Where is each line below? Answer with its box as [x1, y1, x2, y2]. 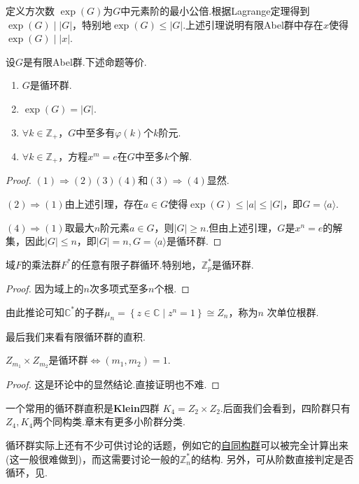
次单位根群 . [267, 304, 319, 319]
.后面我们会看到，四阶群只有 [220, 400, 351, 415]
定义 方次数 [6, 3, 55, 17]
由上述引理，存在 [64, 197, 143, 211]
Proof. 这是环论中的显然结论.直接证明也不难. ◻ [6, 377, 220, 392]
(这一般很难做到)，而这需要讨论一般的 [6, 451, 180, 466]
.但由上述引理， [206, 220, 278, 234]
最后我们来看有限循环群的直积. [6, 329, 146, 343]
